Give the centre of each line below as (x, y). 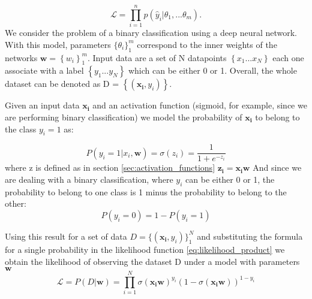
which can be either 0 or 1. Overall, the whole (212, 70)
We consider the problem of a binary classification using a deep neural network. (151, 33)
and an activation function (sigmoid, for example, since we (200, 105)
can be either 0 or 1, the (230, 179)
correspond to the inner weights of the (207, 44)
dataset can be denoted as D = (62, 84)
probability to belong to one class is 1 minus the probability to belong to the (146, 191)
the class (21, 129)
